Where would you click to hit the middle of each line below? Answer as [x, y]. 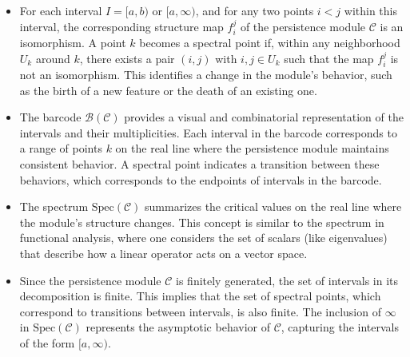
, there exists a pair [127, 58]
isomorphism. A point [73, 43]
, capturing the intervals [340, 327]
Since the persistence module [90, 280]
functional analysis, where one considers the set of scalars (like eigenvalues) [203, 238]
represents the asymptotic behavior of [178, 327]
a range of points [61, 148]
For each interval [61, 10]
